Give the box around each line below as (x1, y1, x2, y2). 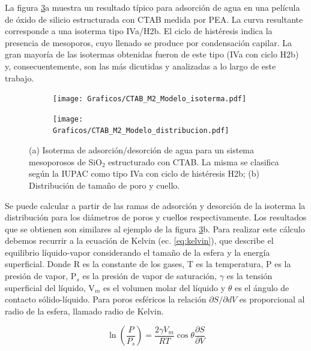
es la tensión (226, 270, 273, 282)
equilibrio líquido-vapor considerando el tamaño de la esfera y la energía (5, 246, 270, 258)
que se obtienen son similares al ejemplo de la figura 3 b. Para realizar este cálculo (5, 222, 305, 235)
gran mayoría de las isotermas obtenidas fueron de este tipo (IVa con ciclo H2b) (5, 48, 299, 60)
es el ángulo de (234, 281, 289, 293)
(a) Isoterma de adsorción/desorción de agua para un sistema (29, 144, 255, 156)
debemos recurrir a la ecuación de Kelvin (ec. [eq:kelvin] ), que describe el (5, 234, 274, 247)
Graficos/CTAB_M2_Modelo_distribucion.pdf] (53, 126, 229, 135)
